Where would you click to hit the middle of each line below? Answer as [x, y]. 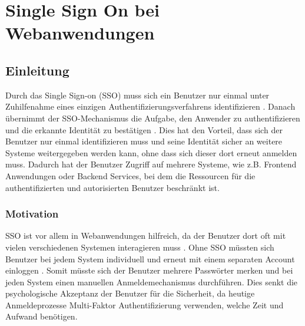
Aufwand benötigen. [42, 316]
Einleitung [37, 70]
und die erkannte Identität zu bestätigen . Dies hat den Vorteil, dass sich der [144, 129]
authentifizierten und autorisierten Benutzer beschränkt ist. [112, 187]
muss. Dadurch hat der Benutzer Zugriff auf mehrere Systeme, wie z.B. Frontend [151, 164]
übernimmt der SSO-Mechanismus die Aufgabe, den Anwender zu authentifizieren [153, 118]
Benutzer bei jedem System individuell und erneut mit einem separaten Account [150, 259]
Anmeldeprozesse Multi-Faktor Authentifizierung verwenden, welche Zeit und [145, 304]
